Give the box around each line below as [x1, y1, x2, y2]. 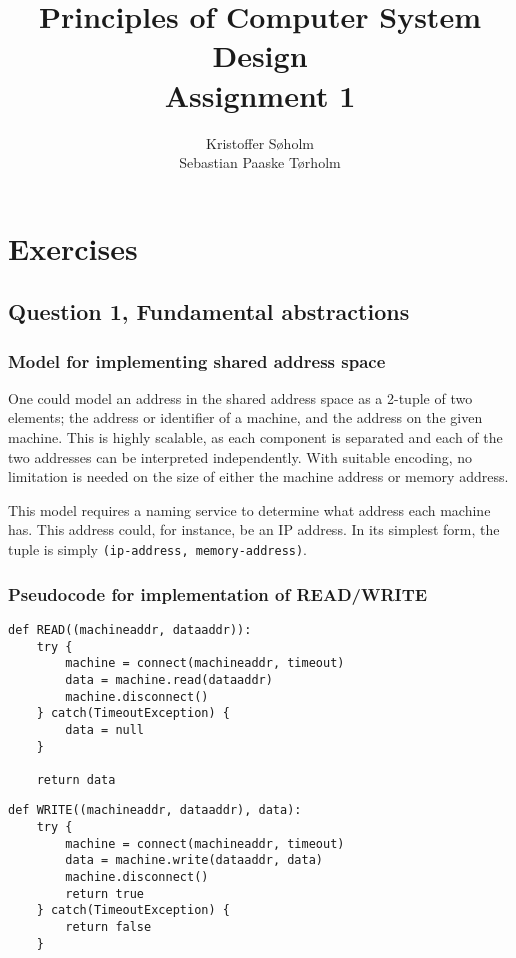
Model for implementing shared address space [8, 348, 386, 373]
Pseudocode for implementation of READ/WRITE [8, 581, 428, 606]
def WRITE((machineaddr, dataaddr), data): [8, 803, 302, 818]
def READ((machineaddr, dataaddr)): [8, 622, 252, 637]
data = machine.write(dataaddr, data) [65, 853, 323, 868]
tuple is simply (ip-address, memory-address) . [8, 539, 308, 560]
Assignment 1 [164, 74, 356, 115]
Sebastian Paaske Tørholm [179, 152, 341, 173]
